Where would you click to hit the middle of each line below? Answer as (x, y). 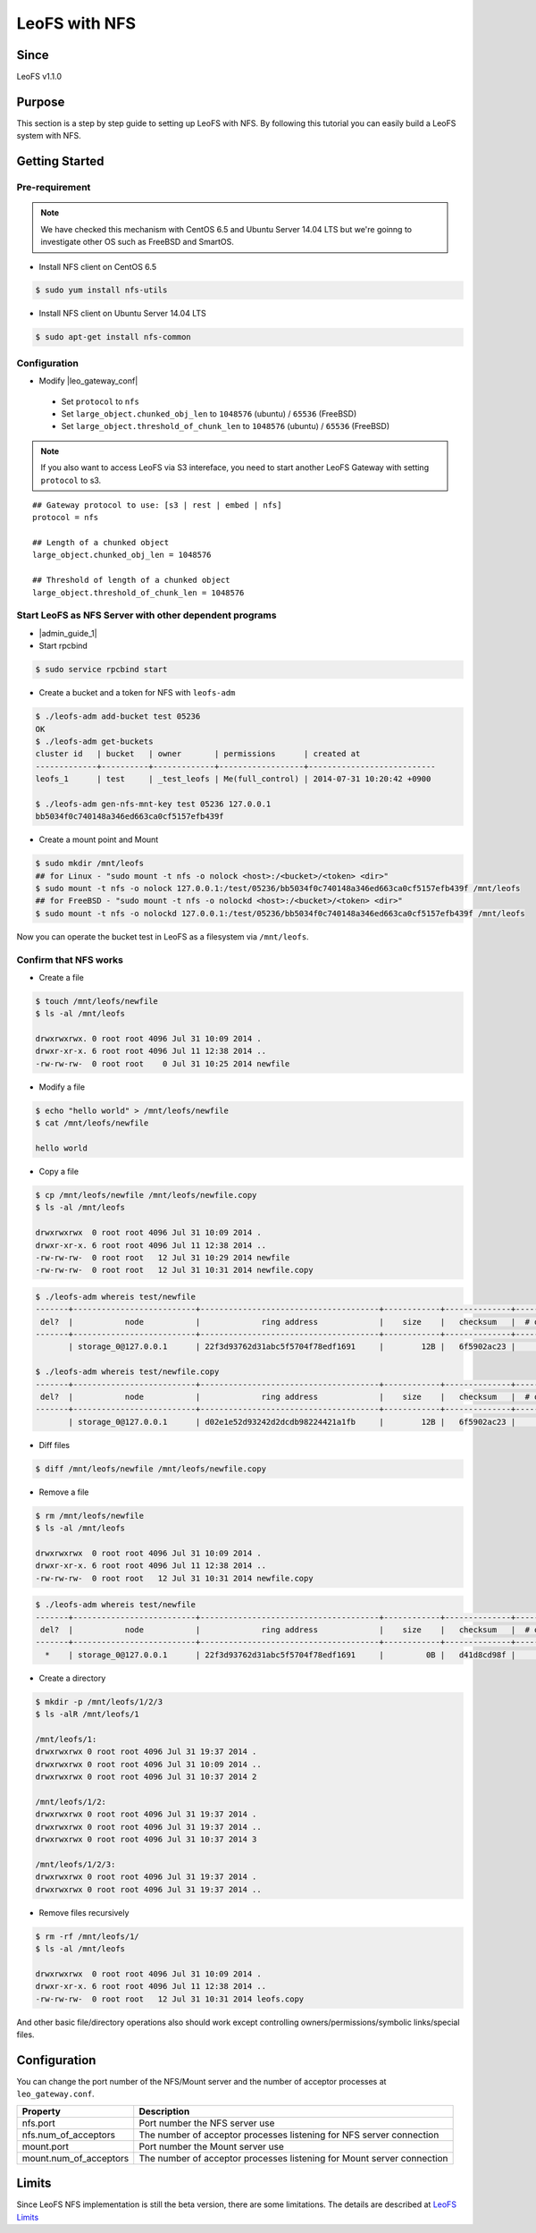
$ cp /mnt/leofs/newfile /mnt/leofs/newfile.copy (146, 1195)
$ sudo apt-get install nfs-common (113, 337)
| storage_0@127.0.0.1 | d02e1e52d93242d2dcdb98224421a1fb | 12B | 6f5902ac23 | (292, 1422)
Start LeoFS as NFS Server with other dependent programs (147, 615)
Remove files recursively (84, 1912)
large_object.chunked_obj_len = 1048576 (122, 555)
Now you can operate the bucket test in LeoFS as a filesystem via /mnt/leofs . (163, 936)
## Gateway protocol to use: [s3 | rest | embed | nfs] (157, 505)
